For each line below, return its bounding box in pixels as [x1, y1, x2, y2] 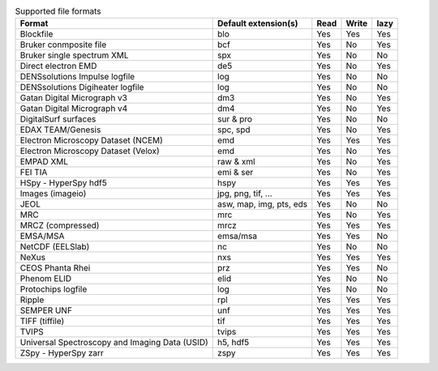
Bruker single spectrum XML [19, 49, 129, 61]
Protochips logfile [19, 284, 88, 295]
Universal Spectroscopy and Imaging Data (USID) [19, 337, 208, 348]
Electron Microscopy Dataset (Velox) [19, 146, 160, 157]
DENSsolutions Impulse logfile [19, 71, 135, 83]
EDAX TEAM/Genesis [19, 124, 101, 135]
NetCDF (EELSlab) [19, 241, 90, 253]
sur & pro [217, 113, 253, 125]
